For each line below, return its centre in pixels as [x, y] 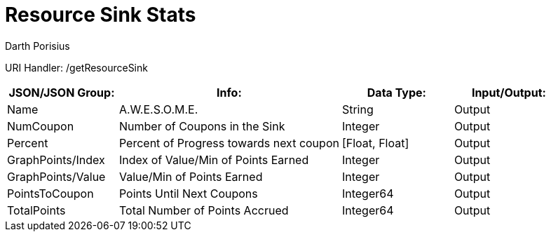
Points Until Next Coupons [188, 193]
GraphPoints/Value [56, 176]
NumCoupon [41, 126]
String [358, 109]
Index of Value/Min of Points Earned [214, 160]
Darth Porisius [38, 46]
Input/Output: [509, 92]
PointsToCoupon [50, 193]
